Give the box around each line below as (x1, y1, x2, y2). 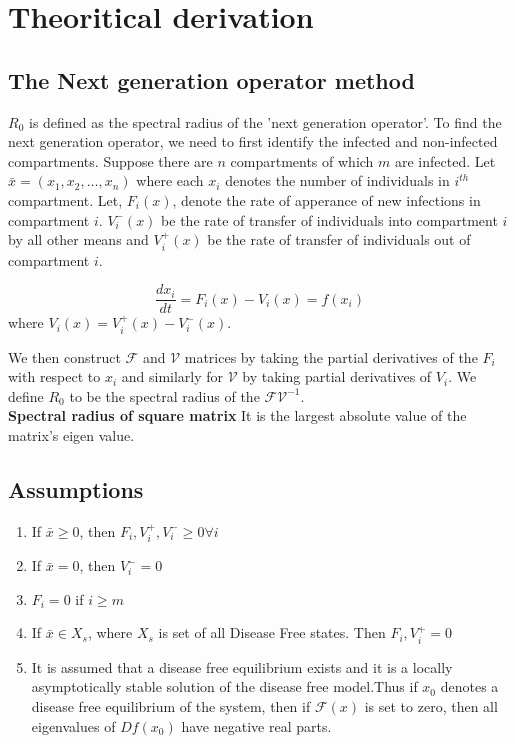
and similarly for (121, 366, 224, 387)
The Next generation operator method (8, 64, 415, 95)
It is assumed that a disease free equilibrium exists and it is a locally (31, 656, 453, 677)
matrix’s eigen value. (8, 425, 135, 446)
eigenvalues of (31, 715, 116, 736)
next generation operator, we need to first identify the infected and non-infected (8, 131, 498, 152)
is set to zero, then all (364, 696, 498, 717)
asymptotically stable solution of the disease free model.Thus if (31, 676, 418, 697)
